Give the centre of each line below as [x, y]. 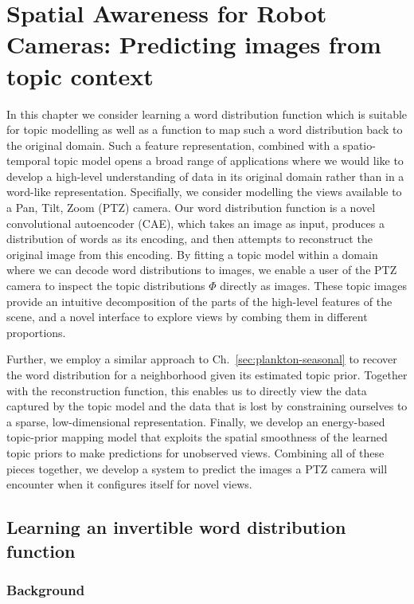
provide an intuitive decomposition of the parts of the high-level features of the [199, 301]
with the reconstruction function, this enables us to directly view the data [187, 390]
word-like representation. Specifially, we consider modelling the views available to [204, 192]
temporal [28, 161]
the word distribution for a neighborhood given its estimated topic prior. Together [207, 375]
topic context [80, 75]
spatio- [359, 145]
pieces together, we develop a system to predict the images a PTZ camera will [197, 468]
